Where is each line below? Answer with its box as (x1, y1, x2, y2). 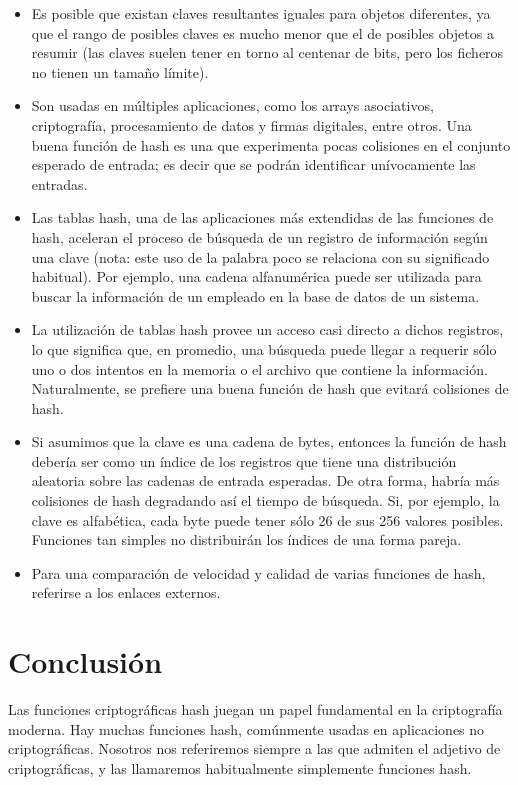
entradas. (31, 173, 88, 194)
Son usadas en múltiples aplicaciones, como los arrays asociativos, (31, 95, 434, 116)
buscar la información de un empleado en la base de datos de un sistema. (31, 285, 480, 306)
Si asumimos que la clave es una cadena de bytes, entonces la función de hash (31, 431, 507, 452)
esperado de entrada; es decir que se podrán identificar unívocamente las (31, 154, 476, 175)
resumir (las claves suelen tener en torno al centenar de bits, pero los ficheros (31, 42, 504, 63)
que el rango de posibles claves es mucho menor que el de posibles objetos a (31, 22, 494, 43)
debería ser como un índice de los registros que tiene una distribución (31, 450, 457, 471)
